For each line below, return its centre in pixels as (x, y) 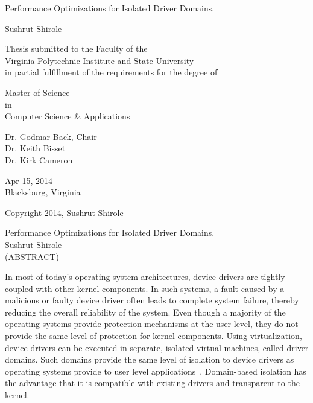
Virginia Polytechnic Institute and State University (100, 60)
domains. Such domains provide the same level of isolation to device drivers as (150, 359)
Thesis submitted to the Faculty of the (76, 49)
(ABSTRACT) (32, 256)
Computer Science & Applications (68, 116)
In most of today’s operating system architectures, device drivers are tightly (145, 277)
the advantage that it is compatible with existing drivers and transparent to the (152, 383)
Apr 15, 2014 (29, 180)
